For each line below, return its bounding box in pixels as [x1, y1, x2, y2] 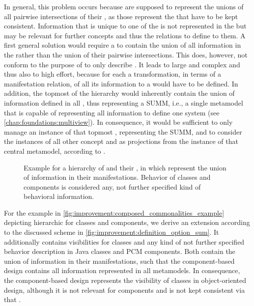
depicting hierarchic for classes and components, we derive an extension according [4, 217, 250, 227]
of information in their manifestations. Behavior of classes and [24, 172, 211, 182]
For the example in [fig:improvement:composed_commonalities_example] [4, 207, 225, 218]
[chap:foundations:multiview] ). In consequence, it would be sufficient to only [4, 117, 233, 127]
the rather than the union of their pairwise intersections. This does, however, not [4, 49, 248, 59]
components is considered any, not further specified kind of [24, 181, 201, 192]
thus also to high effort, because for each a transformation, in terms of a [4, 69, 221, 79]
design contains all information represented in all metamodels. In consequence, [4, 265, 240, 276]
